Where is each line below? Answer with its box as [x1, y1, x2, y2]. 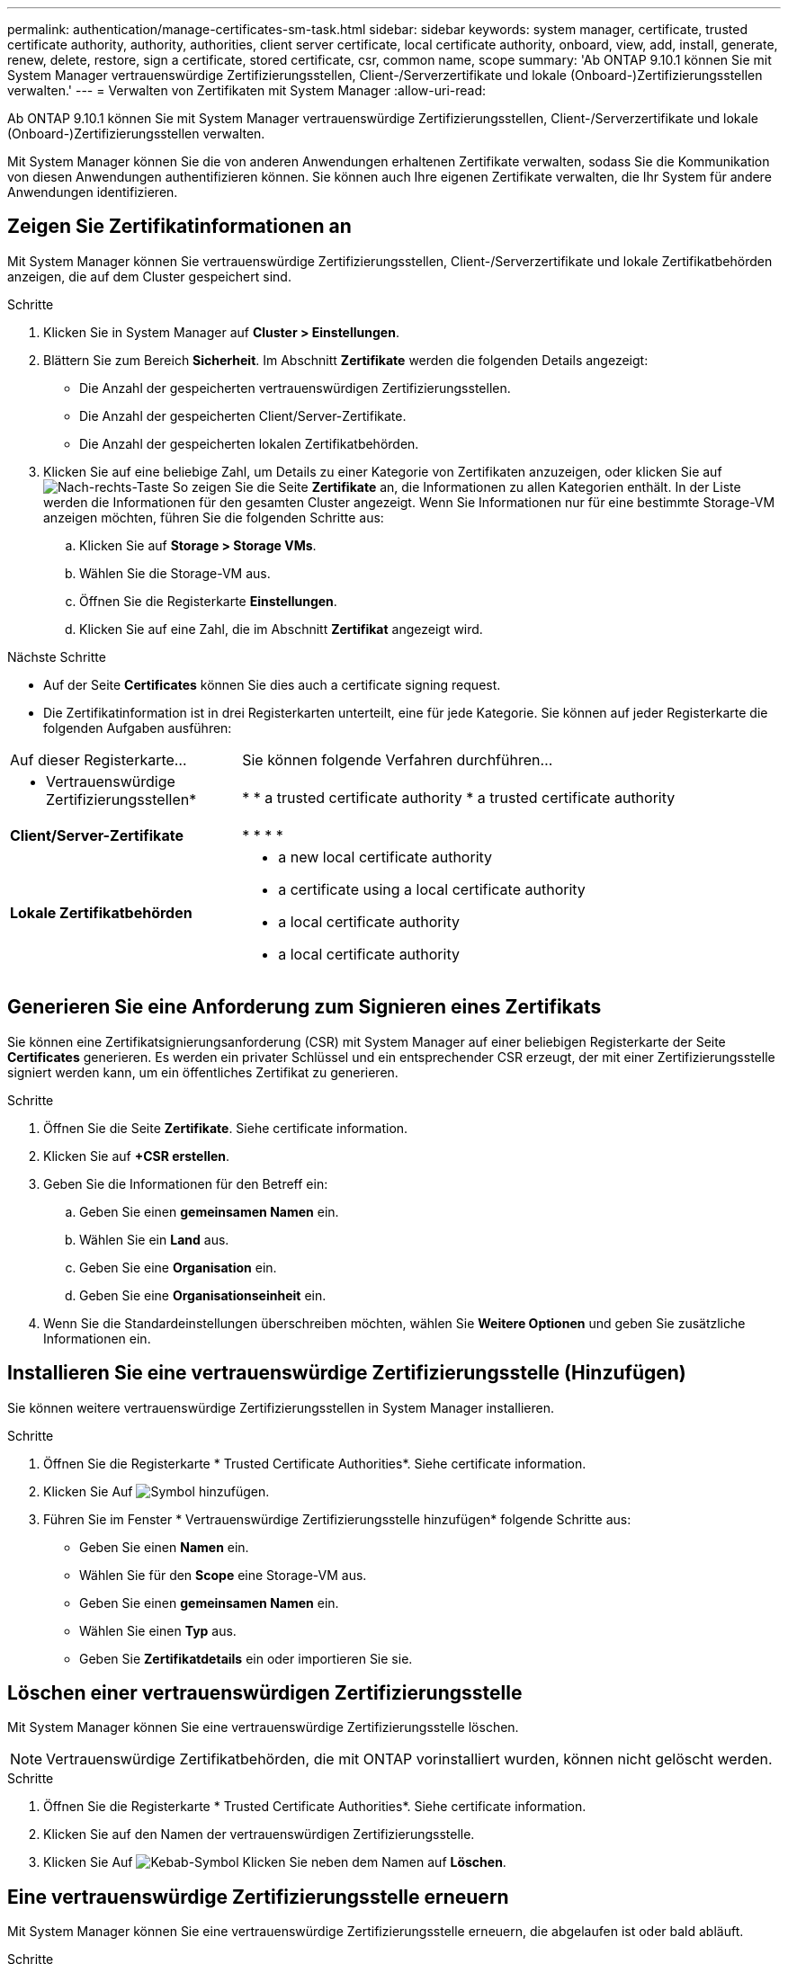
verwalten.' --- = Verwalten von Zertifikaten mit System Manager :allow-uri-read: [7, 83, 487, 98]
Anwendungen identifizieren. [7, 184, 178, 200]
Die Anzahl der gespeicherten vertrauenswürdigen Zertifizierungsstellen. [79, 379, 511, 396]
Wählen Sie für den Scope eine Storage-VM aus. [79, 1567, 367, 1583]
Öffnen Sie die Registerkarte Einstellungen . [79, 593, 337, 609]
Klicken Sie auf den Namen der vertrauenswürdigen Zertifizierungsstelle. [43, 1826, 475, 1843]
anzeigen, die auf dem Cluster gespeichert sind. [7, 268, 291, 284]
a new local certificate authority [278, 847, 493, 866]
